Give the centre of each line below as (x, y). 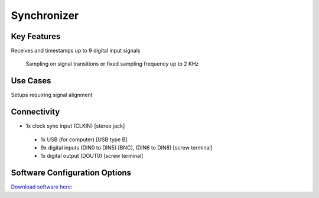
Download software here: (42, 187)
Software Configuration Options (71, 173)
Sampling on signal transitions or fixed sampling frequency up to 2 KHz (112, 64)
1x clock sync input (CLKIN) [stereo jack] (75, 126)
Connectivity (35, 112)
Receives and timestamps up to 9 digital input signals (76, 51)
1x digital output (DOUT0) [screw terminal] (92, 156)
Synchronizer (45, 15)
